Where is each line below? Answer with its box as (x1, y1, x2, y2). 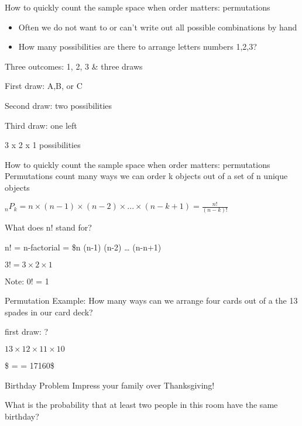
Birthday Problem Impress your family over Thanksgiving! (5, 379, 215, 391)
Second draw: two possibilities (5, 99, 112, 111)
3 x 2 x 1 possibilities (5, 139, 81, 151)
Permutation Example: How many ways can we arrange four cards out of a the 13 (5, 294, 298, 307)
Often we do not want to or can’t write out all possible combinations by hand (18, 20, 297, 33)
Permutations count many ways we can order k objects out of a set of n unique (5, 170, 288, 182)
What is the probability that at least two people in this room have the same (5, 398, 278, 411)
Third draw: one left (5, 119, 77, 131)
